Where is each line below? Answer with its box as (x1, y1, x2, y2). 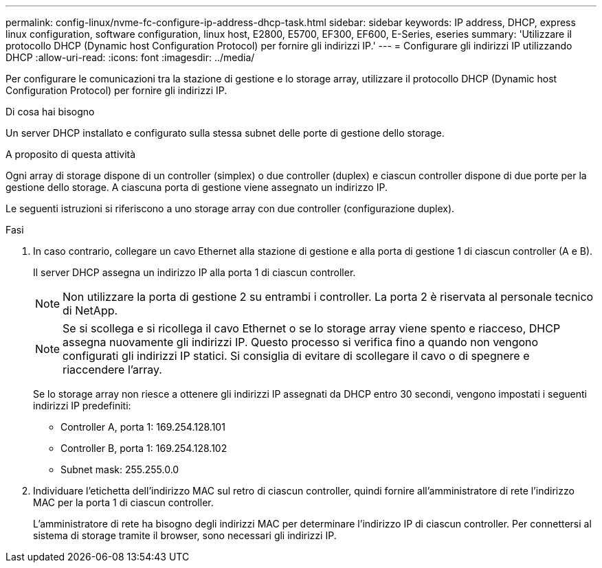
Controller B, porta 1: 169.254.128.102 (60, 442, 227, 454)
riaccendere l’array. (63, 363, 162, 376)
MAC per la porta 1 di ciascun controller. (33, 497, 214, 508)
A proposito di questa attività (5, 148, 136, 160)
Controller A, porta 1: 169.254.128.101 (60, 421, 225, 433)
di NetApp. (63, 304, 118, 317)
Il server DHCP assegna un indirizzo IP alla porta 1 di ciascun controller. (33, 266, 356, 278)
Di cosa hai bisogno (5, 106, 95, 117)
